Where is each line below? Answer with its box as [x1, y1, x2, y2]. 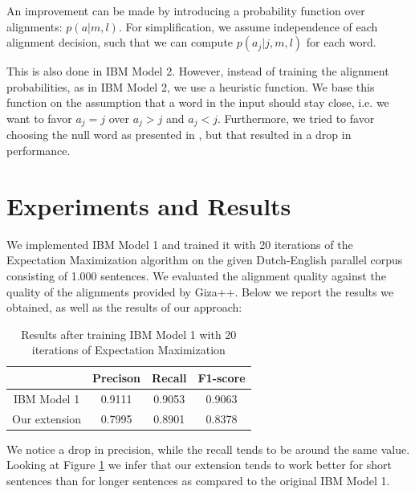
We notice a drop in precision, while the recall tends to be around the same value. [6, 440, 410, 457]
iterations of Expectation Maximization [31, 341, 226, 358]
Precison [92, 369, 141, 386]
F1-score [197, 369, 246, 386]
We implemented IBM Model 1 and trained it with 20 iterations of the [6, 235, 353, 252]
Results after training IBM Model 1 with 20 [21, 325, 237, 342]
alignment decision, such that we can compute [6, 34, 234, 51]
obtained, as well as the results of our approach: [6, 299, 242, 316]
